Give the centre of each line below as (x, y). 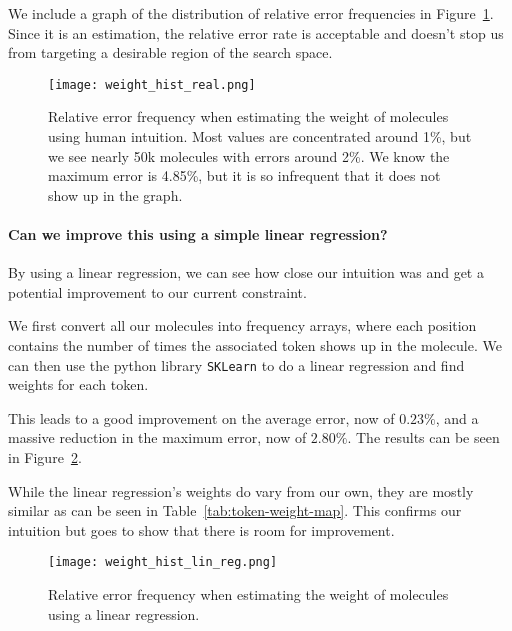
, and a (457, 417)
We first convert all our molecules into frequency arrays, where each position (242, 325)
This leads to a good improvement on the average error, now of (201, 417)
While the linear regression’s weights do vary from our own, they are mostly (241, 490)
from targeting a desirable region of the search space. (170, 52)
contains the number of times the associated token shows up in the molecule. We (255, 344)
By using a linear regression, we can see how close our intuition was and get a (246, 272)
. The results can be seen (423, 437)
